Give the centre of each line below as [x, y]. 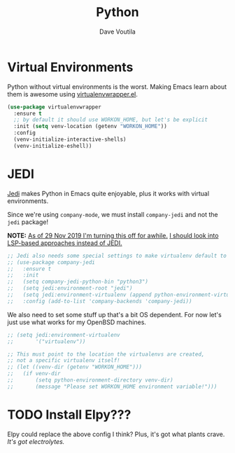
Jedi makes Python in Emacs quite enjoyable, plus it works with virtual [108, 193]
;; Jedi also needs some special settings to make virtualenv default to [117, 256]
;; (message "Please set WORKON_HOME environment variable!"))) [112, 386]
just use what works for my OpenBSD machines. [77, 322]
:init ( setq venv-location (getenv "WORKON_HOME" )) [91, 127]
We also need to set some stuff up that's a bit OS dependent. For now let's [114, 314]
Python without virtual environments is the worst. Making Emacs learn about [117, 86]
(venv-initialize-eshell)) [53, 146]
